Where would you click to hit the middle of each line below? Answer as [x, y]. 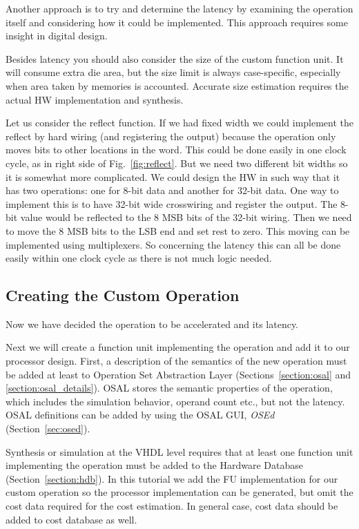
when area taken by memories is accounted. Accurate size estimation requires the [177, 85]
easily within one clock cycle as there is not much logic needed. [139, 258]
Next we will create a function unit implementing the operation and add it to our [178, 347]
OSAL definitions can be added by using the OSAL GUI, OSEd [140, 415]
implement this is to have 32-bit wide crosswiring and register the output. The [172, 203]
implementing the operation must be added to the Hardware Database [154, 465]
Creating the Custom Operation [123, 295]
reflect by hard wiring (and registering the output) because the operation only [171, 136]
